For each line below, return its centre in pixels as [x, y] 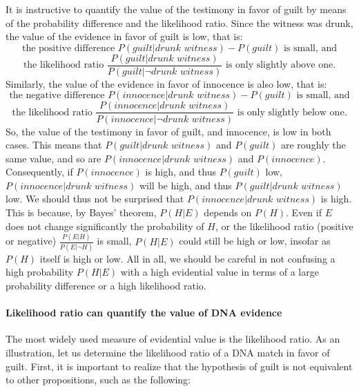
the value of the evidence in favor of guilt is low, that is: [124, 36]
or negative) [31, 241]
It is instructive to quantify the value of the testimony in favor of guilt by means [176, 9]
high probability [40, 272]
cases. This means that [54, 145]
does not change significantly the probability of [105, 226]
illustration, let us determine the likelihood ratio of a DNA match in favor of [168, 353]
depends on [228, 212]
